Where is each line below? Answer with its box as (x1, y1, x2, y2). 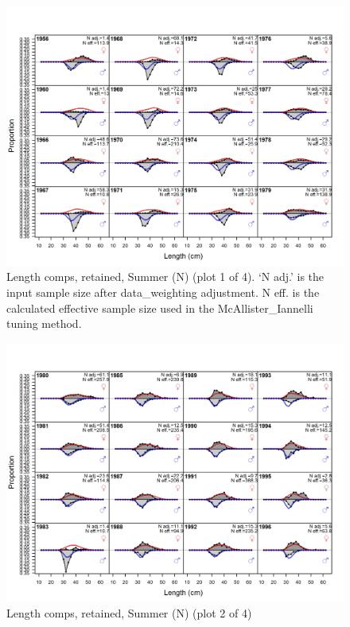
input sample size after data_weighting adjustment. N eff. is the (6, 284, 320, 301)
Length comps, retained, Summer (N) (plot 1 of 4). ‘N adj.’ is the (6, 268, 325, 285)
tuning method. (6, 315, 82, 332)
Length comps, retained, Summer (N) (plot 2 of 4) (6, 605, 252, 621)
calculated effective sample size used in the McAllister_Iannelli (6, 299, 313, 316)
